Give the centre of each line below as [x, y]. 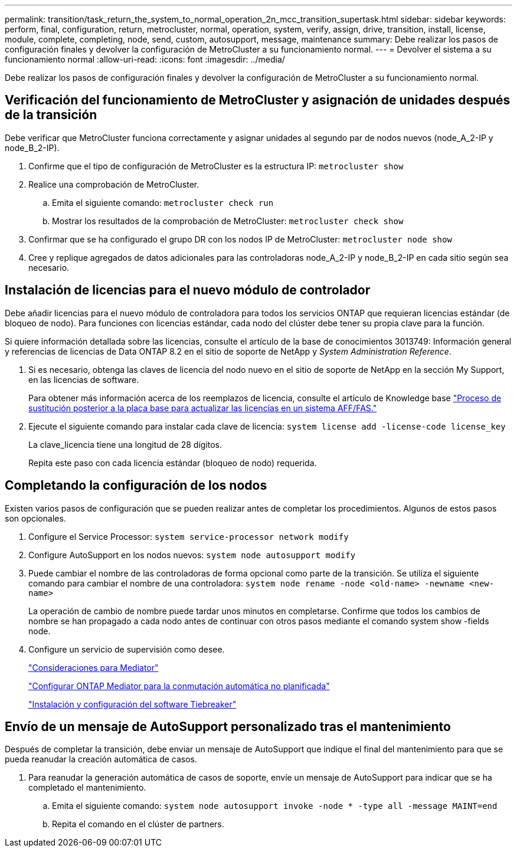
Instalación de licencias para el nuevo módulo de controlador [188, 290]
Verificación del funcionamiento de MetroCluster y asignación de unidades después [258, 100]
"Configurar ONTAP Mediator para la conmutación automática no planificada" [179, 686]
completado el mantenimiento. [87, 788]
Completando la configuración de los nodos [136, 486]
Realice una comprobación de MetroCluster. [114, 184]
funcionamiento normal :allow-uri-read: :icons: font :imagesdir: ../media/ [145, 59]
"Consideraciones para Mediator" [94, 667]
